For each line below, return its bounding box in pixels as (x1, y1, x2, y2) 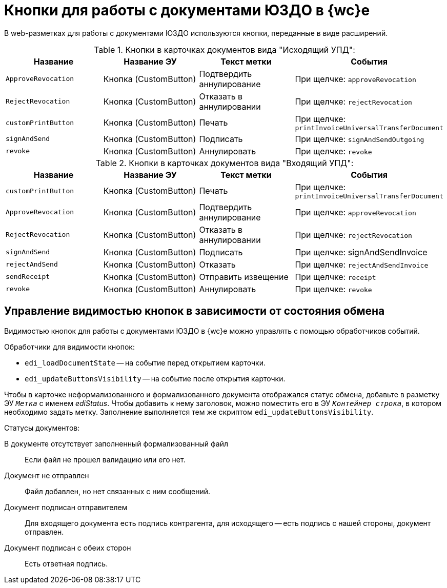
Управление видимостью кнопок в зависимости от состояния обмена (4, 305, 385, 318)
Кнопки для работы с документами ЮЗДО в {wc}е (4, 2, 370, 19)
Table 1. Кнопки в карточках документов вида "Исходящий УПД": (94, 44, 355, 55)
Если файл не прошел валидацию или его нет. (25, 455, 186, 464)
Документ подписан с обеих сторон (4, 543, 131, 552)
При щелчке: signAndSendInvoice (295, 247, 428, 257)
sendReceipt (6, 273, 50, 281)
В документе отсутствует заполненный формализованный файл (4, 439, 228, 448)
